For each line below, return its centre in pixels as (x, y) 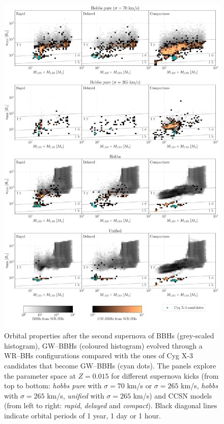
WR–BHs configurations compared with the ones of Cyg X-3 (99, 355)
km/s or (139, 386)
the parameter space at (40, 375)
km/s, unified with (76, 395)
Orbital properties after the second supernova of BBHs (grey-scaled (109, 336)
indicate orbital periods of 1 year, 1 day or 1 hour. (82, 415)
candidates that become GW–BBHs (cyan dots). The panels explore (110, 365)
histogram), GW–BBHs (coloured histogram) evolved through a (103, 345)
